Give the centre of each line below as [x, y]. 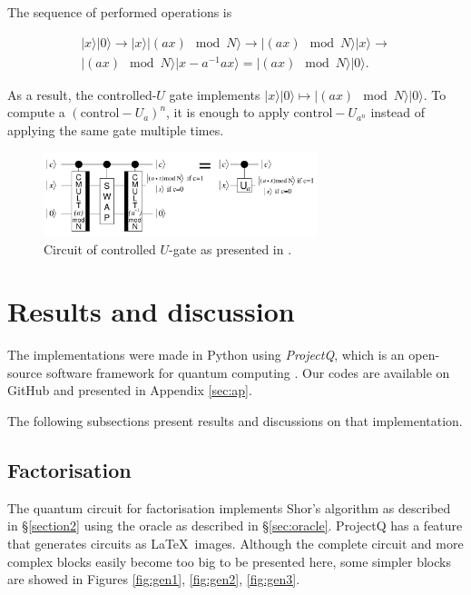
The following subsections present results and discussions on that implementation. [235, 421]
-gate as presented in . [230, 248]
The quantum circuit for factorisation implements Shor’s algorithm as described [229, 507]
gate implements [215, 94]
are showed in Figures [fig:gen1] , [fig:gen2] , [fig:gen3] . [154, 579]
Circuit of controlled [100, 248]
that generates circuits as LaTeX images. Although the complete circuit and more [235, 543]
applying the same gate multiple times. [116, 129]
